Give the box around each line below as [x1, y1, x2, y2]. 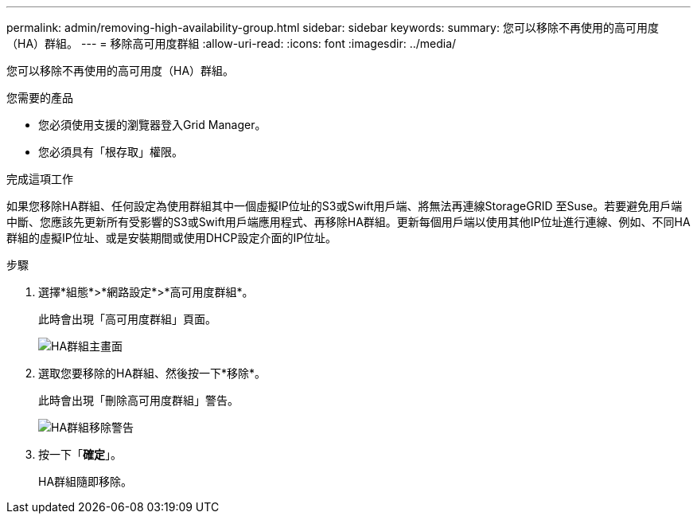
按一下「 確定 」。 [38, 448, 122, 461]
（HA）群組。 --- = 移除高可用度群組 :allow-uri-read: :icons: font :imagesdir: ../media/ [6, 37, 457, 50]
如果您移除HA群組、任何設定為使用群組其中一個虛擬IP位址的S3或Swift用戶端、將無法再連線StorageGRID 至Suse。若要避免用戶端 [6, 199, 683, 213]
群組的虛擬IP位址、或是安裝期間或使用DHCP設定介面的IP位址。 [6, 231, 337, 244]
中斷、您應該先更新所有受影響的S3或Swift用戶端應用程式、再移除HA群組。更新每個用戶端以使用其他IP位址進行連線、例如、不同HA [6, 215, 691, 229]
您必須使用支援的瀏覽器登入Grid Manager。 [38, 118, 267, 131]
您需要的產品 [6, 91, 73, 104]
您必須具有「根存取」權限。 [38, 145, 183, 158]
